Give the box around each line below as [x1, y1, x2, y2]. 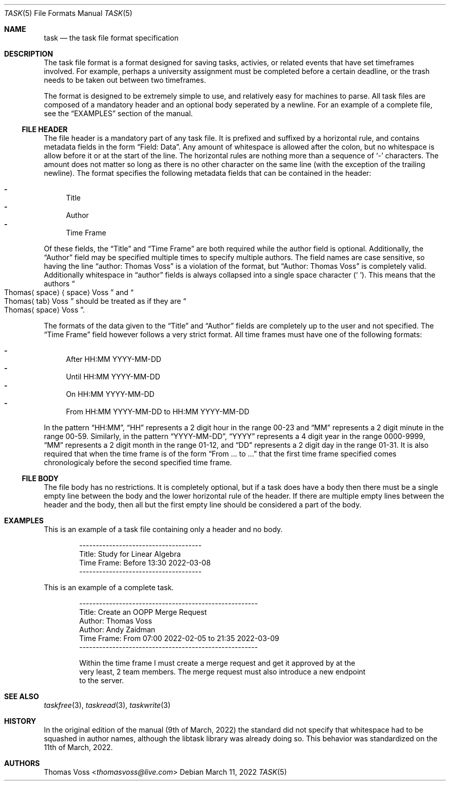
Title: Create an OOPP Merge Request [79, 608, 207, 616]
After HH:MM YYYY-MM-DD [66, 355, 161, 363]
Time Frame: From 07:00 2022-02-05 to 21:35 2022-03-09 [79, 634, 279, 643]
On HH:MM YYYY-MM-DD [66, 390, 155, 398]
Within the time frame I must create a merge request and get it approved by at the [79, 659, 355, 667]
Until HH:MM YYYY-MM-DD [66, 372, 160, 381]
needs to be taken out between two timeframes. [44, 76, 206, 84]
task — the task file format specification [44, 33, 179, 42]
